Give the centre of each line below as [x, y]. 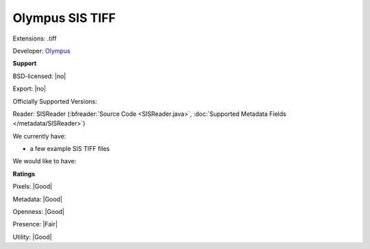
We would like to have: [45, 161]
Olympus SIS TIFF [64, 18]
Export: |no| [29, 88]
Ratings [24, 174]
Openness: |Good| [39, 212]
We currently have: [39, 136]
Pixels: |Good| [33, 187]
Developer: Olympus [42, 51]
